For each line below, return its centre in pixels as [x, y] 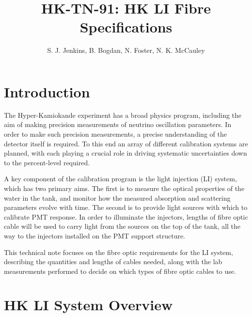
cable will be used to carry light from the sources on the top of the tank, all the [122, 226]
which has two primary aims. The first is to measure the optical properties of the [124, 188]
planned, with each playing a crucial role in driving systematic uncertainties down [126, 153]
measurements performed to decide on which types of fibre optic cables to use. [120, 271]
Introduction [47, 91]
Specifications [126, 27]
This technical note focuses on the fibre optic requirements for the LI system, [118, 252]
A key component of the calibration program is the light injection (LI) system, [120, 179]
